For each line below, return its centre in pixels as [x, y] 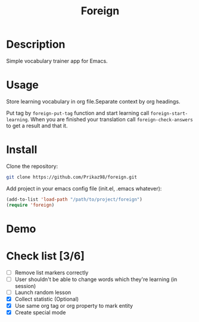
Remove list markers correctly [52, 273]
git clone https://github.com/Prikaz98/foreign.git [71, 177]
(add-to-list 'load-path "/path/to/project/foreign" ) [74, 199]
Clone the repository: [32, 166]
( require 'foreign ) [30, 205]
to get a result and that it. [37, 126]
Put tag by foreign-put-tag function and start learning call [78, 113]
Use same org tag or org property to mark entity [74, 305]
